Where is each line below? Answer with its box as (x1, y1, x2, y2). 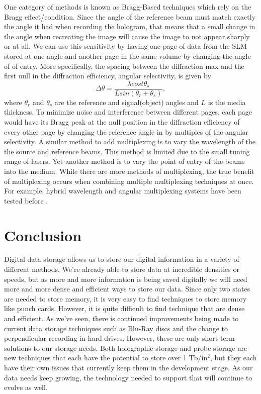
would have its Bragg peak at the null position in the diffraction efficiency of (4, 117, 240, 127)
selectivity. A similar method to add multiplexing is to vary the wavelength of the (4, 136, 256, 147)
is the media (208, 96, 246, 107)
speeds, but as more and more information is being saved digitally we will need (4, 273, 247, 284)
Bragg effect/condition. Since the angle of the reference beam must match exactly (4, 11, 256, 22)
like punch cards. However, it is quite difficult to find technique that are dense (4, 303, 245, 314)
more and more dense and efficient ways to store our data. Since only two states (4, 283, 250, 294)
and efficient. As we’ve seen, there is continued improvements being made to (4, 313, 239, 324)
